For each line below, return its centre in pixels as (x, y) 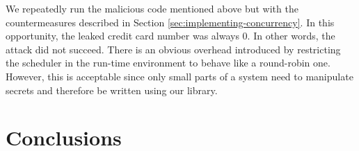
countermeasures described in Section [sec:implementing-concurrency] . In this (170, 22)
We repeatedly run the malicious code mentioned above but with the (152, 8)
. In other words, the (291, 36)
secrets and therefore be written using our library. (112, 90)
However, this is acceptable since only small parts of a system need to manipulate (179, 76)
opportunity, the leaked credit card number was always (122, 36)
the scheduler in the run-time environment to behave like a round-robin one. (168, 63)
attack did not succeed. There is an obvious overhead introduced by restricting (173, 49)
